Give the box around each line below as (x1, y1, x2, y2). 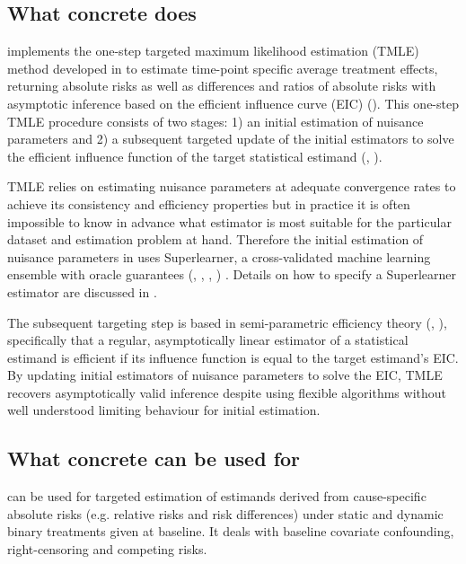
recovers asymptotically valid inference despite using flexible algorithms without (7, 383, 446, 401)
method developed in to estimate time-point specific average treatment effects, (7, 58, 438, 77)
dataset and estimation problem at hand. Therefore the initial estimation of (7, 230, 424, 249)
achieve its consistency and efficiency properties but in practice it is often (7, 194, 410, 213)
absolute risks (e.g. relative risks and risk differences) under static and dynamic (7, 504, 444, 523)
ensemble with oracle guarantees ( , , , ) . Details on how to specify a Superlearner (7, 265, 457, 284)
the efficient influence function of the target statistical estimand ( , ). (7, 146, 382, 165)
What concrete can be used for (7, 445, 301, 472)
